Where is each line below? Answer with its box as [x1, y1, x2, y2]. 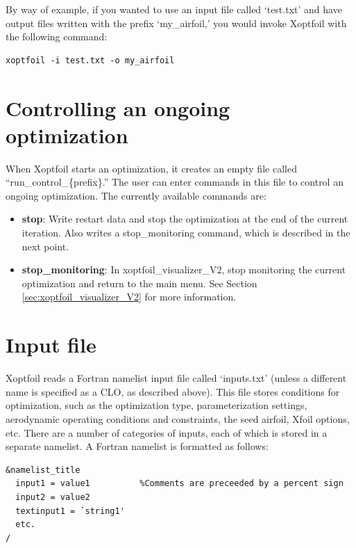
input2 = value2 [15, 492, 90, 502]
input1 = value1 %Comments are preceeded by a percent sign [15, 478, 344, 489]
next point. [22, 239, 69, 253]
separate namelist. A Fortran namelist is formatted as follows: [6, 439, 269, 453]
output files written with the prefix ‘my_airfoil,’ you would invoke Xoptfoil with [6, 15, 347, 30]
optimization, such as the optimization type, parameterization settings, [6, 398, 307, 412]
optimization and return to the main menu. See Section [22, 275, 257, 290]
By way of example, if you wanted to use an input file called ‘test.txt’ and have [6, 2, 342, 16]
